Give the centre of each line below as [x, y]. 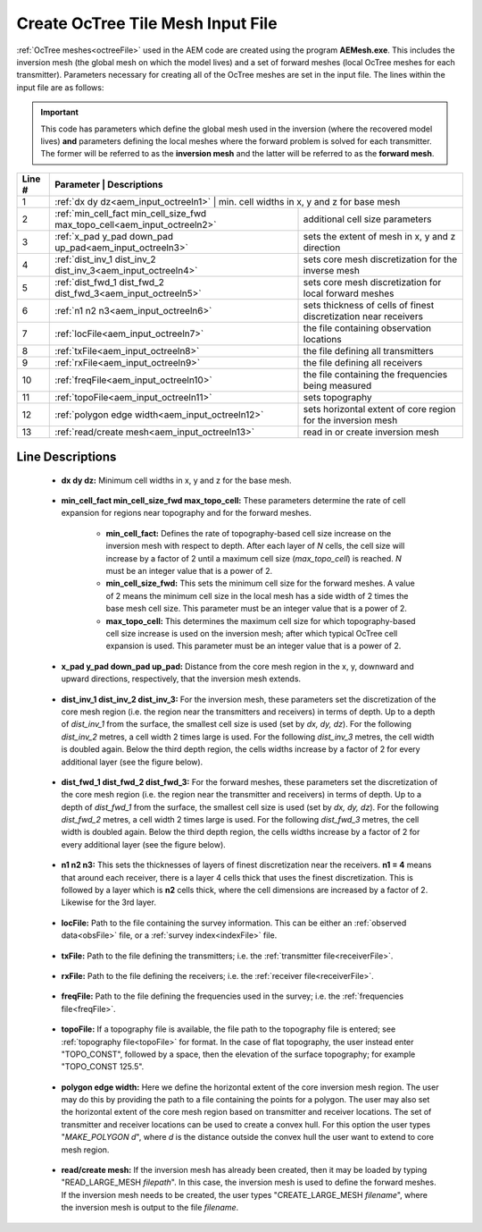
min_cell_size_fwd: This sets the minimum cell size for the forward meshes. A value [260, 583]
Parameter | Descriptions [109, 184]
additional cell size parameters [367, 219]
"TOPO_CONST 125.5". [103, 1067]
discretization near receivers [363, 316]
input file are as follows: [60, 87]
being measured [337, 385]
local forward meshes [349, 293]
